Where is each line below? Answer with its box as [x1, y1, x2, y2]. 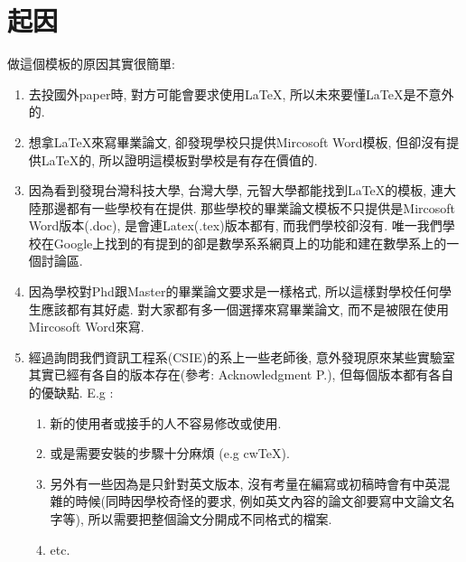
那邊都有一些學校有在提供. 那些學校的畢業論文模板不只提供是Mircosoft [41, 198, 456, 217]
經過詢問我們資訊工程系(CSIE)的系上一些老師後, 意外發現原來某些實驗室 [28, 347, 455, 366]
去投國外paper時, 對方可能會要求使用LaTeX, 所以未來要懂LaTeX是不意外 [28, 84, 454, 103]
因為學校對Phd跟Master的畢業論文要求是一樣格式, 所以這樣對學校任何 [28, 282, 439, 301]
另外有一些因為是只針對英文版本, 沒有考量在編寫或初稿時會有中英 [50, 473, 438, 492]
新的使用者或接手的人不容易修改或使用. [50, 413, 282, 432]
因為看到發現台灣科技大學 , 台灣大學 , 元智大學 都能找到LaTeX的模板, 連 [28, 181, 443, 200]
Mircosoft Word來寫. [28, 317, 144, 336]
